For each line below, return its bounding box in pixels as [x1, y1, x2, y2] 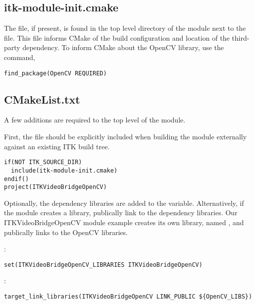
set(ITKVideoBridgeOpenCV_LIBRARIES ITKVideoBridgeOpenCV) [4, 261, 203, 268]
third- [232, 32, 250, 43]
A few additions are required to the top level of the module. [4, 115, 186, 125]
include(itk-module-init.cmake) [11, 167, 118, 174]
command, [4, 52, 35, 62]
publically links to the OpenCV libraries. [4, 227, 128, 237]
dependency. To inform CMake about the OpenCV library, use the [22, 42, 224, 53]
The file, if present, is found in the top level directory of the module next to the [4, 23, 246, 33]
